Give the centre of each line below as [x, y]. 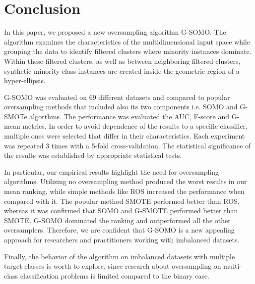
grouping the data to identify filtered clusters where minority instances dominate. [128, 51]
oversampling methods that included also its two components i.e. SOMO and [121, 107]
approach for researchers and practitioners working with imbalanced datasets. [122, 239]
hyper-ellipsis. [25, 80]
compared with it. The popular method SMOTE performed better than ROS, [122, 201]
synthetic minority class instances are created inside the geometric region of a [122, 71]
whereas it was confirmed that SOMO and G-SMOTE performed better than [121, 211]
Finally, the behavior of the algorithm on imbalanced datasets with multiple [120, 256]
